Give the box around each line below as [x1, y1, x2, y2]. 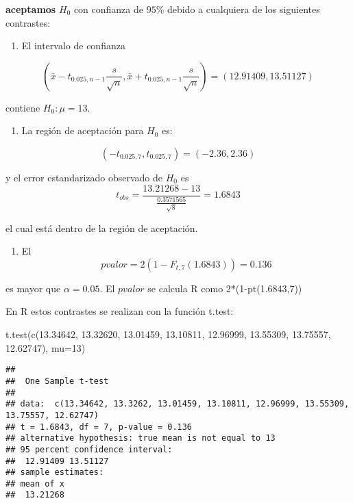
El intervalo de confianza [21, 38, 125, 53]
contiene [5, 100, 40, 114]
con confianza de [73, 2, 143, 16]
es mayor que [5, 281, 61, 295]
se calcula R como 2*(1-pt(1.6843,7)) [147, 281, 302, 295]
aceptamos [5, 2, 56, 16]
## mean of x [5, 478, 64, 489]
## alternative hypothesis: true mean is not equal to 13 [5, 433, 276, 443]
